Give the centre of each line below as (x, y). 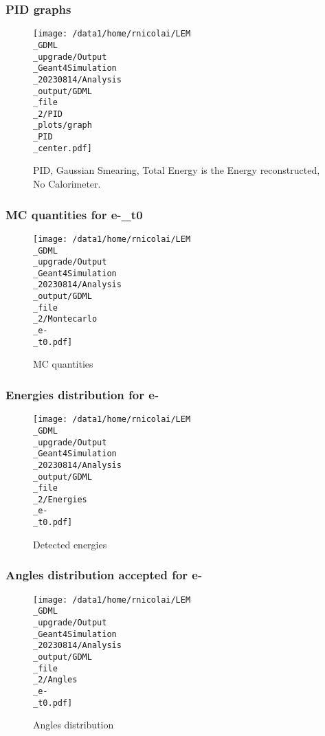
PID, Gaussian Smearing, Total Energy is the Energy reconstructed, (177, 170)
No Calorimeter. (67, 184)
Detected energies (70, 544)
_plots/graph (63, 125)
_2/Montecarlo (65, 319)
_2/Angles (55, 680)
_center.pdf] (63, 148)
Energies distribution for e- (82, 394)
